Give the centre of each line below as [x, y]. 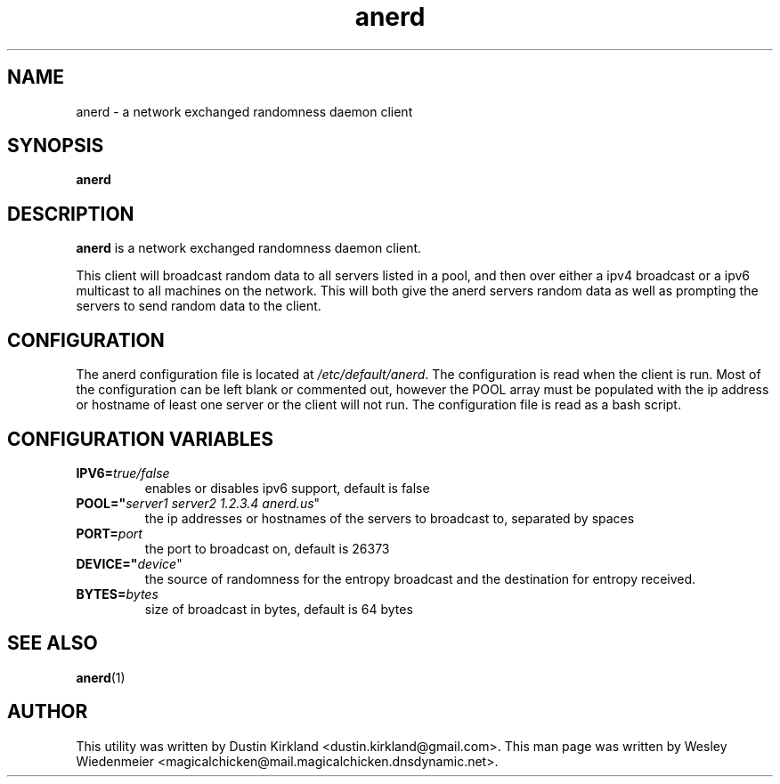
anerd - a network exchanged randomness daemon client [244, 111]
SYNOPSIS [56, 146]
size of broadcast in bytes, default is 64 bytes [279, 609]
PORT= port [109, 533]
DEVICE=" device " [129, 563]
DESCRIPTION [71, 214]
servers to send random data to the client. [199, 306]
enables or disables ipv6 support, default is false [287, 488]
